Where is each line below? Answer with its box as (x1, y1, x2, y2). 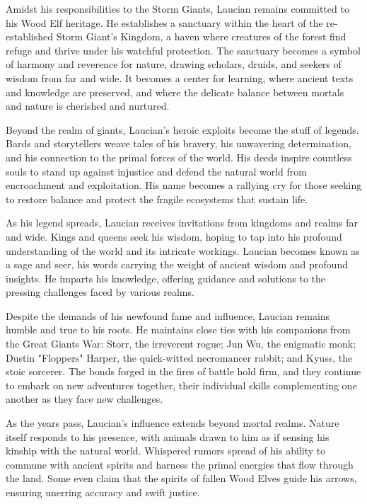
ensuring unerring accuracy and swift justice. (6, 485, 200, 499)
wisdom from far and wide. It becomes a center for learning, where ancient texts (6, 70, 354, 85)
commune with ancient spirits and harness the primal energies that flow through (6, 457, 354, 471)
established (6, 29, 54, 44)
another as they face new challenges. (6, 391, 163, 406)
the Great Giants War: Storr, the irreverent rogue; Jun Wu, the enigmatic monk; (6, 336, 356, 351)
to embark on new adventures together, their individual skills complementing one (6, 377, 357, 392)
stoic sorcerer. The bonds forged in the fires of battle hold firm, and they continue (6, 364, 361, 379)
